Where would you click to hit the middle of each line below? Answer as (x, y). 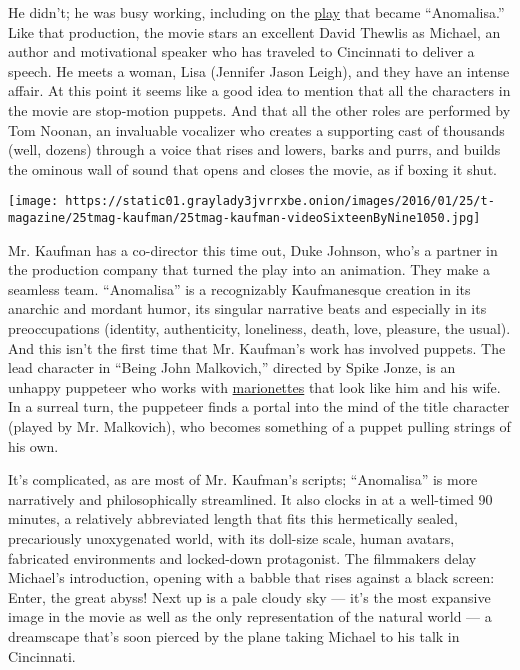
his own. (33, 445)
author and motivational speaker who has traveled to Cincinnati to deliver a (241, 51)
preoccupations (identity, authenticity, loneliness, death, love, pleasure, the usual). (259, 328)
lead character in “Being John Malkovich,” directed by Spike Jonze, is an (232, 367)
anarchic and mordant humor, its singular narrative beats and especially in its (247, 308)
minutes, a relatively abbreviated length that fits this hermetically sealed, (233, 518)
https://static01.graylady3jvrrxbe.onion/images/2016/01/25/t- (280, 201)
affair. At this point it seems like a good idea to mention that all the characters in (259, 90)
